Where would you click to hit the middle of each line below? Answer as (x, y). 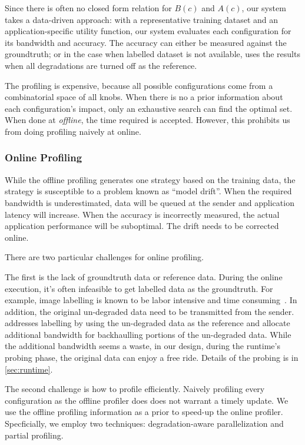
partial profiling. (34, 435)
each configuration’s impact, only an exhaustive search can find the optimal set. (149, 108)
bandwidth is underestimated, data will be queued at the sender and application (150, 202)
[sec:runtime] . (29, 369)
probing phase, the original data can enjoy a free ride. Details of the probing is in (152, 358)
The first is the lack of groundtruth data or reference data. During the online (144, 276)
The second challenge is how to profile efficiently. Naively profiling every (135, 389)
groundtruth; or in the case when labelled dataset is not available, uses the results (152, 54)
